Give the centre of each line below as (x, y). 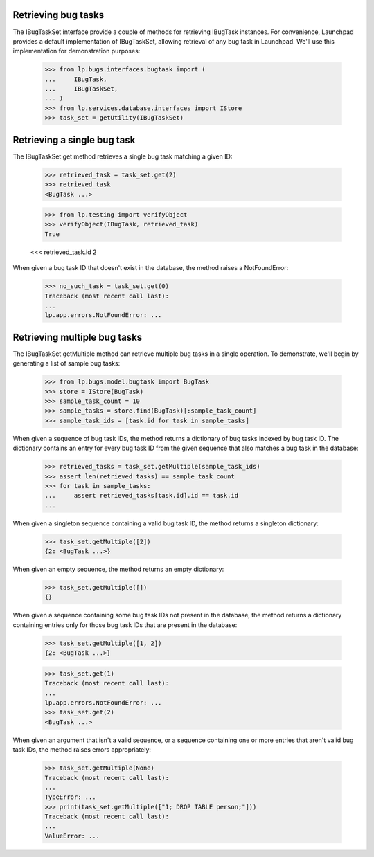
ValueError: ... (72, 836)
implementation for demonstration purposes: (77, 51)
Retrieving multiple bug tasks (78, 337)
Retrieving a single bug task (74, 139)
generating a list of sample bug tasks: (66, 363)
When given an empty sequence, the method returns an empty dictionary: (118, 569)
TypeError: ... (70, 797)
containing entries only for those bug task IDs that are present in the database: (125, 625)
